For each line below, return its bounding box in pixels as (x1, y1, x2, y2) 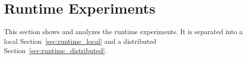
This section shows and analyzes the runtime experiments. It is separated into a (4, 26, 243, 37)
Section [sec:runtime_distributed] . (4, 45, 107, 56)
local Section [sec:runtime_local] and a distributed (4, 36, 157, 46)
